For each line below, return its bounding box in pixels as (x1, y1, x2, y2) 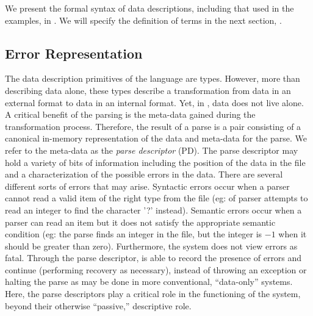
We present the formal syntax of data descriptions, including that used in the (5, 2, 294, 14)
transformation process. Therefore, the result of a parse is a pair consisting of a (5, 120, 301, 132)
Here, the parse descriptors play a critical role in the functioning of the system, (5, 287, 301, 300)
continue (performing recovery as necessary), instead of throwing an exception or (5, 263, 307, 276)
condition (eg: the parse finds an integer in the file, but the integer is (5, 228, 262, 240)
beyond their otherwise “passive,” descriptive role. (5, 299, 192, 312)
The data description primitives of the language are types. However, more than (5, 72, 300, 85)
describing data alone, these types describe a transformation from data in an (5, 84, 291, 96)
